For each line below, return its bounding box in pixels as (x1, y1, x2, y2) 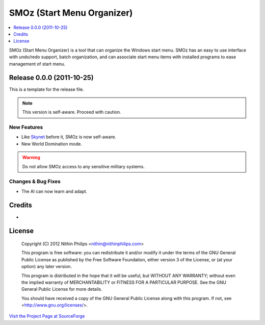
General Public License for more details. (21, 286, 103, 292)
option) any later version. (21, 264, 72, 270)
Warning (22, 154, 40, 160)
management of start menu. (9, 61, 66, 67)
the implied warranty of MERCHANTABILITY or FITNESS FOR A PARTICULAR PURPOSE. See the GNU (21, 279, 227, 285)
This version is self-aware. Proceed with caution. (22, 109, 121, 115)
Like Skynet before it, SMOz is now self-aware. (21, 134, 116, 140)
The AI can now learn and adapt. (21, 188, 88, 194)
